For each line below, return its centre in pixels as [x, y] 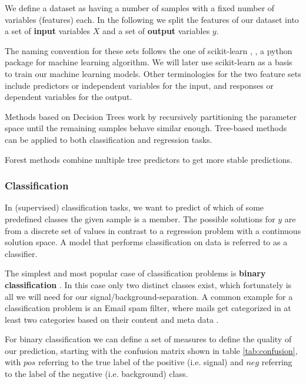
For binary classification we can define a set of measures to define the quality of [148, 339]
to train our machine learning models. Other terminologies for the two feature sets [153, 73]
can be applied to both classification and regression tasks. [109, 139]
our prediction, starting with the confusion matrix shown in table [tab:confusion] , [151, 350]
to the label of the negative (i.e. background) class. [97, 374]
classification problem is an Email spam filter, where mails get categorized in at [148, 308]
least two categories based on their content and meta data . [112, 319]
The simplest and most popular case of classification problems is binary [135, 273]
